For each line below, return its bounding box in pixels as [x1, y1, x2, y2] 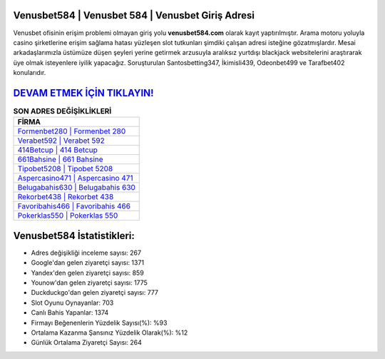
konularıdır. [13, 69, 46, 77]
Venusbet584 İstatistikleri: [13, 229, 135, 242]
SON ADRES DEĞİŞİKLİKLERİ [13, 106, 112, 116]
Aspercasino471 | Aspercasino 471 [17, 173, 133, 183]
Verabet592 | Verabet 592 [17, 136, 105, 146]
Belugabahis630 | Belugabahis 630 [17, 183, 135, 193]
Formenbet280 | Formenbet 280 [17, 126, 126, 136]
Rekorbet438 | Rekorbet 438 [17, 192, 114, 202]
